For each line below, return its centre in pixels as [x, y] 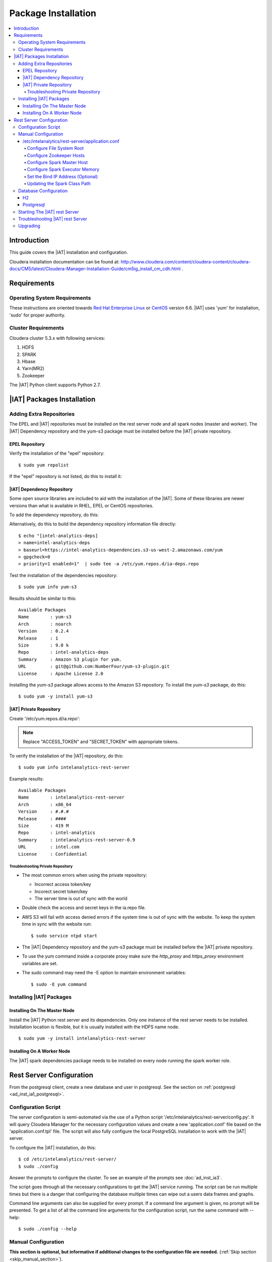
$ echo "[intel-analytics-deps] [58, 536]
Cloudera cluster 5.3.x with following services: [57, 338]
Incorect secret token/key [61, 891]
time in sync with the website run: [57, 924]
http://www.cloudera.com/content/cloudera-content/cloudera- [186, 261]
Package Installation [53, 13]
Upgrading [29, 226]
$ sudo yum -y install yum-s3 [56, 696]
